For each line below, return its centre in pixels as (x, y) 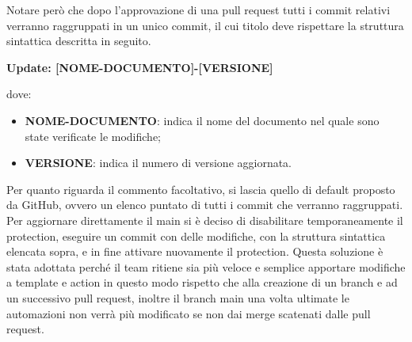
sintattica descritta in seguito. (79, 41)
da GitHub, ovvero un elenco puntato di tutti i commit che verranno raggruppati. (205, 205)
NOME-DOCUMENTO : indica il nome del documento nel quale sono (202, 120)
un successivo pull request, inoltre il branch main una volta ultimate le (178, 297)
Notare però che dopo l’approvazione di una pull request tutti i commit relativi (198, 9)
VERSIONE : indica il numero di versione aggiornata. (158, 163)
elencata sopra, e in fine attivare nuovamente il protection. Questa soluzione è (195, 251)
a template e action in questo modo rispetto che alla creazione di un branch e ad (202, 282)
